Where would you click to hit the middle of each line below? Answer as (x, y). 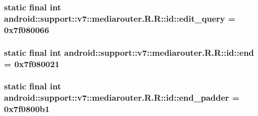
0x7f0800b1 (27, 109)
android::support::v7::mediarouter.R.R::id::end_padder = (122, 97)
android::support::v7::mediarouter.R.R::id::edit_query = (120, 18)
